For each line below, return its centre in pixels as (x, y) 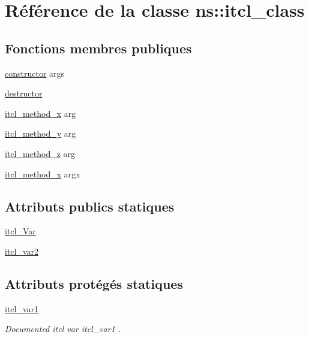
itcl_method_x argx (43, 173)
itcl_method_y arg (40, 133)
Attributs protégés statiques (94, 283)
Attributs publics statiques (90, 206)
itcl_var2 (22, 251)
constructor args (35, 73)
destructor (24, 93)
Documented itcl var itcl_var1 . (63, 329)
